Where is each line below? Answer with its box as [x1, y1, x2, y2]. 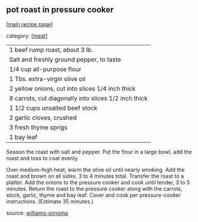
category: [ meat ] [6, 32, 48, 39]
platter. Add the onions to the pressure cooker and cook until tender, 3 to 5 [6, 178, 190, 186]
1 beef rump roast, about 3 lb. [9, 45, 93, 54]
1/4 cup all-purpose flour [9, 65, 82, 73]
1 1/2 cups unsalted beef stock [9, 104, 98, 112]
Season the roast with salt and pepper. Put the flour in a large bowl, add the [6, 148, 193, 155]
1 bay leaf [9, 132, 38, 141]
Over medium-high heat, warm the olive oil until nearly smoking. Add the [6, 166, 185, 173]
